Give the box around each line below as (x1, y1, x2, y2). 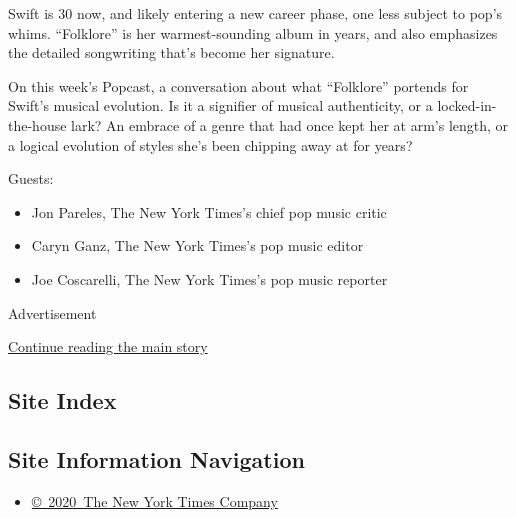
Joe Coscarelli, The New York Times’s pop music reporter (31, 268, 388, 289)
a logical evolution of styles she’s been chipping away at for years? (8, 134, 413, 155)
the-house (8, 114, 67, 135)
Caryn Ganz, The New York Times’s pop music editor (31, 235, 364, 256)
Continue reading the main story (8, 336, 208, 357)
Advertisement (8, 302, 97, 323)
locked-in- (437, 95, 497, 116)
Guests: (8, 168, 54, 189)
